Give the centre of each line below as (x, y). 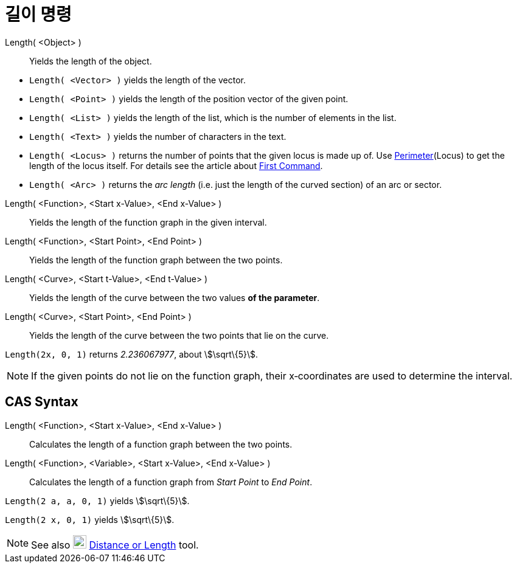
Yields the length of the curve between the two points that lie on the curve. (179, 335)
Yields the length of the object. (91, 61)
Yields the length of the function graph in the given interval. (148, 222)
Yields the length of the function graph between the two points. (156, 260)
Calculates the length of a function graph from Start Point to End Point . (171, 482)
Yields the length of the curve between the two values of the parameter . (175, 297)
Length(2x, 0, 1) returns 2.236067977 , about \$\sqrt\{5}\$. (132, 354)
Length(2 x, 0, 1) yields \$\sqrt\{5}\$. (90, 519)
